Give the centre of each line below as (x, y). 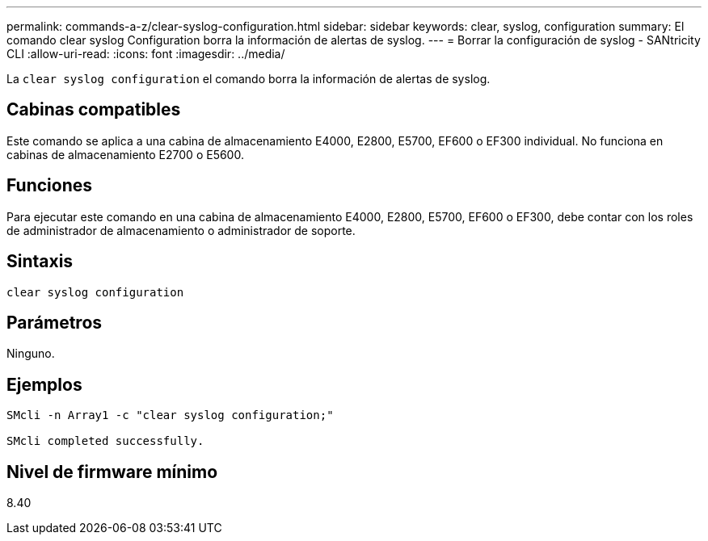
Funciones (50, 186)
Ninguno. (31, 354)
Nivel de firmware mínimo (112, 472)
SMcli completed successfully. (105, 441)
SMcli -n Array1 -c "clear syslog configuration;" (170, 415)
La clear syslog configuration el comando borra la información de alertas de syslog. (249, 79)
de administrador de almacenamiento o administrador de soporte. (181, 230)
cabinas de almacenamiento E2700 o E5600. (125, 154)
